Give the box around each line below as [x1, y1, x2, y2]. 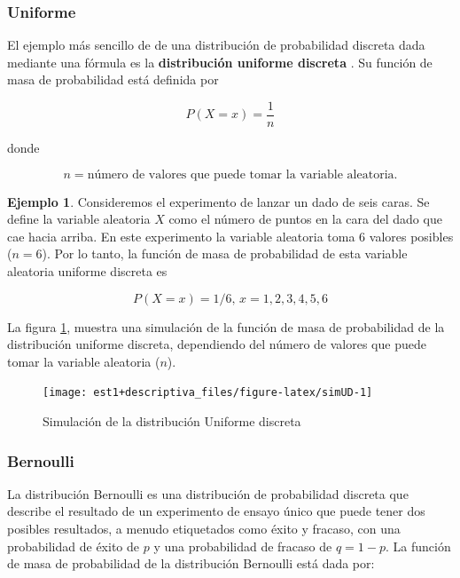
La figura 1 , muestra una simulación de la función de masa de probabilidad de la [7, 317, 445, 336]
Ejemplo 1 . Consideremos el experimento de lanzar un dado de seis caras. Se [7, 192, 430, 210]
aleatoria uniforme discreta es [7, 262, 168, 281]
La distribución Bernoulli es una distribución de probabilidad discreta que [7, 484, 409, 503]
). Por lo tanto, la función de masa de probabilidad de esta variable [42, 244, 408, 263]
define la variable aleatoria [7, 210, 151, 228]
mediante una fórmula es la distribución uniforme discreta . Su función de [7, 52, 433, 71]
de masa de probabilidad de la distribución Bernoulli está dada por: [7, 554, 375, 573]
